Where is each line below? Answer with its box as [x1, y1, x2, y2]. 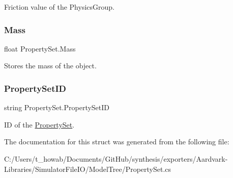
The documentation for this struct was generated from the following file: [4, 136, 229, 147]
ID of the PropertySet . [4, 119, 75, 130]
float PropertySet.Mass [4, 43, 76, 54]
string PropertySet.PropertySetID [4, 102, 110, 113]
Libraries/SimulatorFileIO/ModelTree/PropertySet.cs [4, 163, 171, 174]
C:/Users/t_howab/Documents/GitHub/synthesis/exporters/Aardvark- [4, 154, 228, 164]
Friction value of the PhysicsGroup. [4, 2, 114, 12]
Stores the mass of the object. [4, 60, 97, 71]
